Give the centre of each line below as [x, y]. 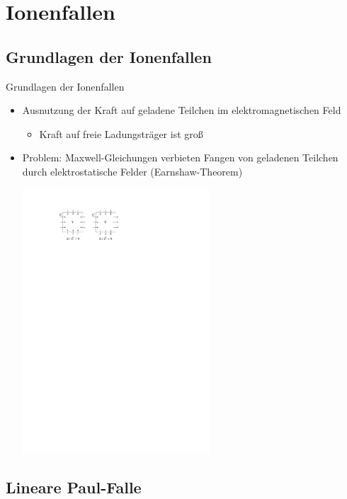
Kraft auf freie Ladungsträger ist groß [121, 133]
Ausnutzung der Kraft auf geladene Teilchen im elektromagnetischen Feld [182, 110]
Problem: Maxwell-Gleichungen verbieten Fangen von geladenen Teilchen [180, 157]
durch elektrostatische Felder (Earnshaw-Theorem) [132, 171]
